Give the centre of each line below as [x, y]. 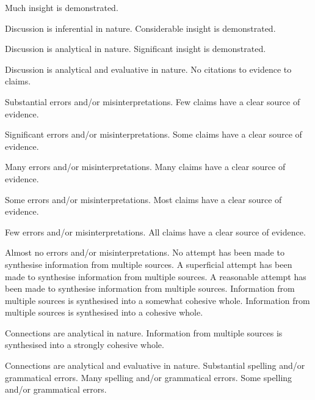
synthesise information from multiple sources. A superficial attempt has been [149, 264]
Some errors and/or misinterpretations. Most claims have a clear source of [143, 199]
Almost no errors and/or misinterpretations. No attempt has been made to [145, 252]
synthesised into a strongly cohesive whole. [85, 345]
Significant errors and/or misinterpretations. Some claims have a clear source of [154, 134]
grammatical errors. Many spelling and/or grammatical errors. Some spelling [149, 377]
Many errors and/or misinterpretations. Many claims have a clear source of [145, 167]
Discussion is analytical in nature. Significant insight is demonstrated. [136, 49]
